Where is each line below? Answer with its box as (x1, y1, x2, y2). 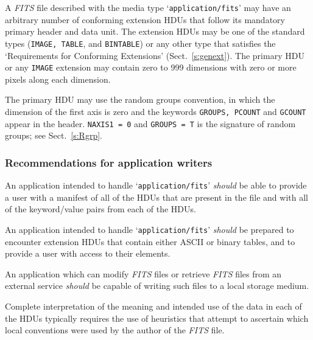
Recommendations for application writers (5, 154, 213, 170)
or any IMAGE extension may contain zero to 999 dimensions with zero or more (5, 61, 297, 74)
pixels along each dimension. (5, 72, 111, 85)
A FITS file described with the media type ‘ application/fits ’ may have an (5, 1, 291, 13)
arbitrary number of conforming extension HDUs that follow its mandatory (5, 13, 285, 26)
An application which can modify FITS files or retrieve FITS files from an (5, 267, 282, 280)
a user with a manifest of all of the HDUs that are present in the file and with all (5, 190, 308, 203)
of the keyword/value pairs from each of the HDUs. (5, 203, 196, 215)
